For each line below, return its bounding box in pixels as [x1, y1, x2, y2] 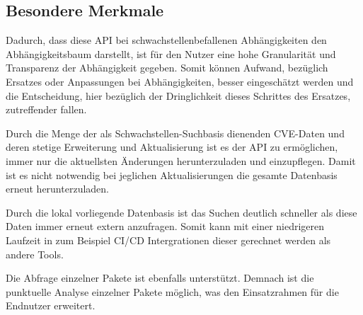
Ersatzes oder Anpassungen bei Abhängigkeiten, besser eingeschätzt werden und [6, 74, 354, 88]
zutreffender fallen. [6, 102, 87, 117]
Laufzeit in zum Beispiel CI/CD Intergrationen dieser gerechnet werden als [6, 232, 331, 247]
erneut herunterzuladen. [6, 181, 109, 196]
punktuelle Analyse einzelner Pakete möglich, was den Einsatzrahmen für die [6, 284, 339, 299]
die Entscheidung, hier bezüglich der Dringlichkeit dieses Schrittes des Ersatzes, [6, 88, 351, 103]
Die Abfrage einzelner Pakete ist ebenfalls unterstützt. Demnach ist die [6, 270, 314, 285]
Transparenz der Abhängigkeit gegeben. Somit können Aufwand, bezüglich [6, 60, 328, 75]
